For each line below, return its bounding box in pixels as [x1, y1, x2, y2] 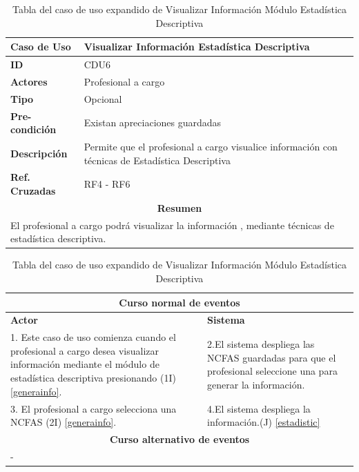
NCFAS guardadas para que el [207, 350, 336, 364]
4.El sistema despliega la [207, 401, 311, 415]
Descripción [10, 146, 68, 160]
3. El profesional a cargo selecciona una [10, 401, 177, 415]
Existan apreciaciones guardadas [84, 115, 222, 130]
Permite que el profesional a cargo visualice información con [84, 139, 338, 153]
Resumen [157, 200, 202, 215]
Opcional [84, 91, 122, 106]
